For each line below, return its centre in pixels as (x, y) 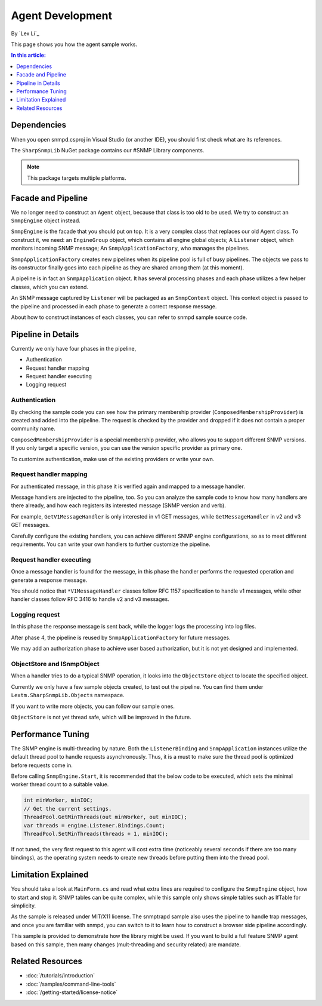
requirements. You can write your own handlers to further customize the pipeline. (111, 544)
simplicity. (23, 906)
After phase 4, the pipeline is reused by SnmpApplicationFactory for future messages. (121, 637)
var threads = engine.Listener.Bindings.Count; (94, 825)
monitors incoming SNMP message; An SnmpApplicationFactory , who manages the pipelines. (130, 249)
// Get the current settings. (68, 809)
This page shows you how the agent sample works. (74, 44)
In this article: (28, 55)
